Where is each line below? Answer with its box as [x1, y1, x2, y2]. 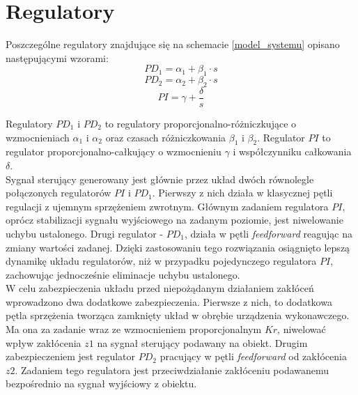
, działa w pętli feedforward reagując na [184, 226, 352, 240]
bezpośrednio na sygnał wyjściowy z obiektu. [6, 376, 197, 391]
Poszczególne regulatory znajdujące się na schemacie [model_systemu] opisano [6, 37, 340, 52]
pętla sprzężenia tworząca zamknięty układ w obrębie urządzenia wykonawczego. [6, 308, 350, 323]
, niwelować [277, 322, 326, 336]
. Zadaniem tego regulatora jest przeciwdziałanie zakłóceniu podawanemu [15, 362, 329, 377]
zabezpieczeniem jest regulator [6, 349, 136, 364]
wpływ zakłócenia [6, 335, 81, 350]
